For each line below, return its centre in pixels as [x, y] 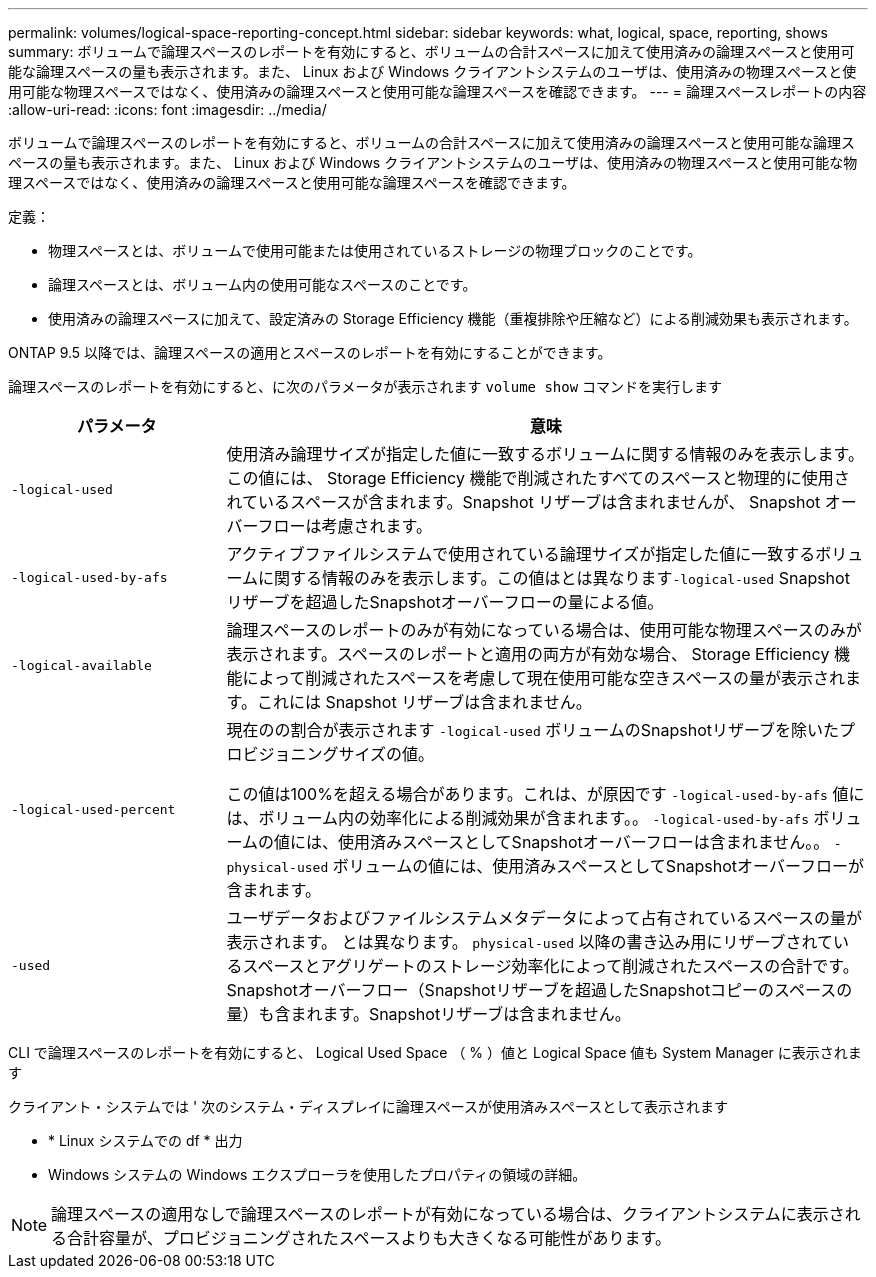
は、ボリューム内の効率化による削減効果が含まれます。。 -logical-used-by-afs [517, 818]
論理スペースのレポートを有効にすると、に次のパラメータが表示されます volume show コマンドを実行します [365, 386]
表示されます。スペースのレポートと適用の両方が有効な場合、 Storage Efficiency [528, 654]
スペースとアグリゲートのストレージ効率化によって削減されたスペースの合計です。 [550, 966]
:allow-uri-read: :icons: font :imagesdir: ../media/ [167, 109]
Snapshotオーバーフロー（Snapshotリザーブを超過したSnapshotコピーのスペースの [539, 990]
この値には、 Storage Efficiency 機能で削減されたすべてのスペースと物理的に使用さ [538, 478]
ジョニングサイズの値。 [346, 754]
